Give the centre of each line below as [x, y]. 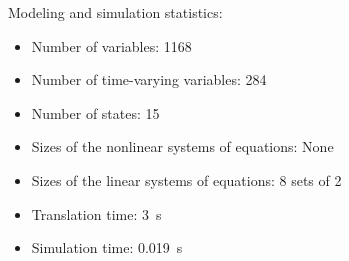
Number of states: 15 [95, 112]
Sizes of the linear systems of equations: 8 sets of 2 [186, 179]
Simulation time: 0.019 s [107, 247]
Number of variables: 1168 [111, 45]
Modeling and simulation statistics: [115, 12]
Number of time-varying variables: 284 [149, 79]
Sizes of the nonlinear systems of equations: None [182, 146]
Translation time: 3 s [96, 213]
